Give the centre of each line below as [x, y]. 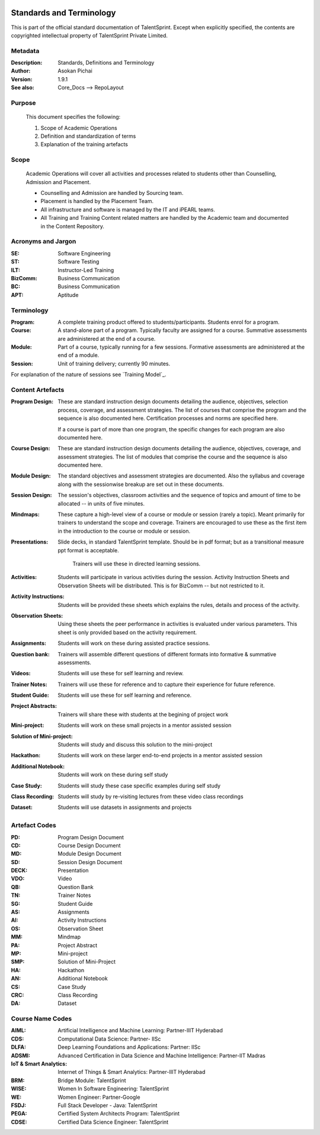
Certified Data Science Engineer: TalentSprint [113, 1122]
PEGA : [19, 1114]
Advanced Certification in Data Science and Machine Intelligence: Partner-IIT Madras [162, 1055]
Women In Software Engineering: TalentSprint [113, 1089]
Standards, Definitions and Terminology [106, 63]
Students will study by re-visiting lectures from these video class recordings [151, 796]
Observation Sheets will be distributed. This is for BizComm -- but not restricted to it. [161, 586]
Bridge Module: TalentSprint [92, 1080]
